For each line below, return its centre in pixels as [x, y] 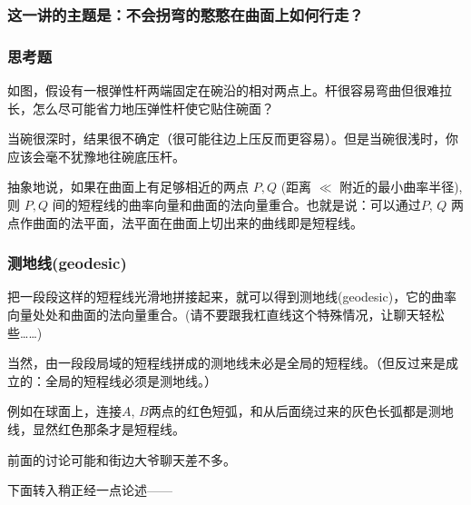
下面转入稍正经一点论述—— [90, 490]
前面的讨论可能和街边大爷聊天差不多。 [122, 459]
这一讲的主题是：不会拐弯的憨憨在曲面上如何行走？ [186, 14]
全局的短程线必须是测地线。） [131, 380]
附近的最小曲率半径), [401, 187]
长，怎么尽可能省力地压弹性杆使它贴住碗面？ [141, 108]
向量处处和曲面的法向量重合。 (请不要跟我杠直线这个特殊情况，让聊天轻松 [226, 315]
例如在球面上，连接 [64, 411]
